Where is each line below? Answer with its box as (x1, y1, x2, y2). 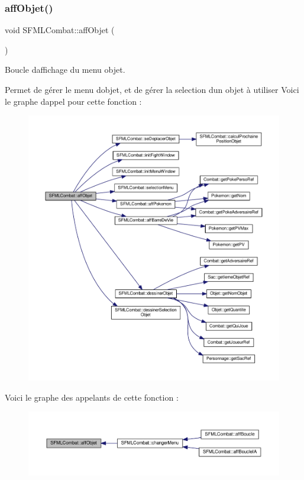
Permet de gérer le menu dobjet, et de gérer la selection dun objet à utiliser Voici (5, 83, 299, 95)
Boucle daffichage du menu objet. (5, 63, 125, 76)
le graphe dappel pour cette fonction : (5, 95, 142, 107)
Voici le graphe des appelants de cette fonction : (5, 391, 179, 403)
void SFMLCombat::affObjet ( (5, 24, 115, 36)
